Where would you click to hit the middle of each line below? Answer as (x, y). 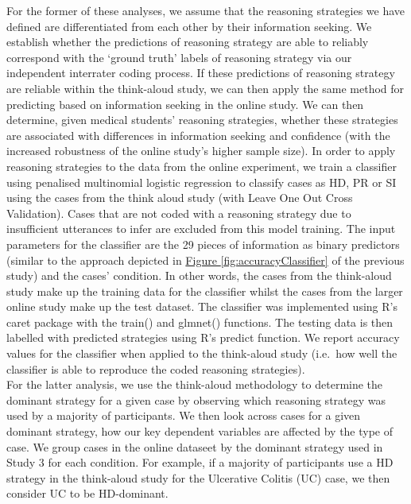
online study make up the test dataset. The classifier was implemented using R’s (202, 306)
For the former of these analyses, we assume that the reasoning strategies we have (206, 10)
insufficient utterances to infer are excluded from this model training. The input (201, 229)
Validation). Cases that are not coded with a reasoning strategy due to (179, 213)
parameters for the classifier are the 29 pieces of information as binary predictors (203, 244)
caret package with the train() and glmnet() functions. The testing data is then (200, 322)
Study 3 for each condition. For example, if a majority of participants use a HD (200, 462)
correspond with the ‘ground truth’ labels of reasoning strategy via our (179, 57)
